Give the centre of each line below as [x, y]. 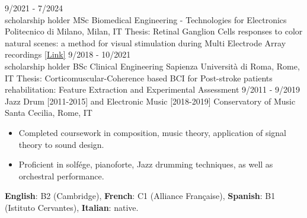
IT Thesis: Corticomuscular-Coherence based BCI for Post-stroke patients [139, 78]
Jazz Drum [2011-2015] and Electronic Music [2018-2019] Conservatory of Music [150, 101]
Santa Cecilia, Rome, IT [49, 113]
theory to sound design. [61, 144]
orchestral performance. [61, 176]
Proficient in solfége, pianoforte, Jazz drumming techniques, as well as [146, 164]
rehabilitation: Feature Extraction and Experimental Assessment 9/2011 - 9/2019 [153, 89]
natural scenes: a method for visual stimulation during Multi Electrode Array [145, 42]
